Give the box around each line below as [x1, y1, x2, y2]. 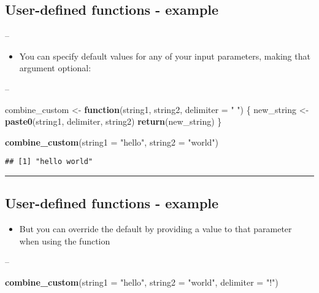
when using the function [19, 234, 110, 247]
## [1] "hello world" [5, 157, 93, 166]
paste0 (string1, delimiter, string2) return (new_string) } [5, 115, 222, 128]
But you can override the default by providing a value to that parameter [19, 222, 292, 235]
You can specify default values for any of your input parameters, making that [19, 49, 310, 62]
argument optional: [19, 61, 91, 74]
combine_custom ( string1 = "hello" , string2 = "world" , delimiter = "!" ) [5, 276, 279, 288]
